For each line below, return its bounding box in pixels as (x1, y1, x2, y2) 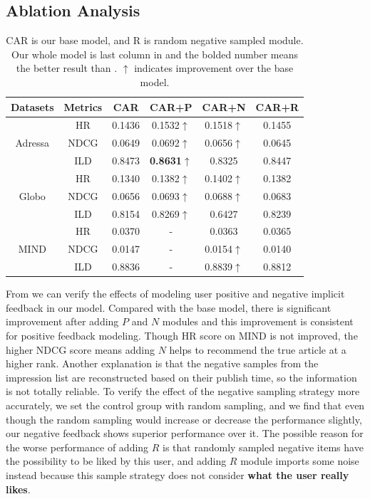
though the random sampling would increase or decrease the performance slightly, (6, 411, 362, 426)
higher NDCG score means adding (6, 342, 155, 357)
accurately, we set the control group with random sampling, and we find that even (6, 398, 365, 413)
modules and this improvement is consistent (162, 314, 354, 329)
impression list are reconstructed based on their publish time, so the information (6, 369, 357, 384)
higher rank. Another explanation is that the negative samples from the (6, 356, 319, 371)
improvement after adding (6, 314, 119, 329)
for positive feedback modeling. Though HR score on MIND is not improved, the (6, 328, 358, 343)
